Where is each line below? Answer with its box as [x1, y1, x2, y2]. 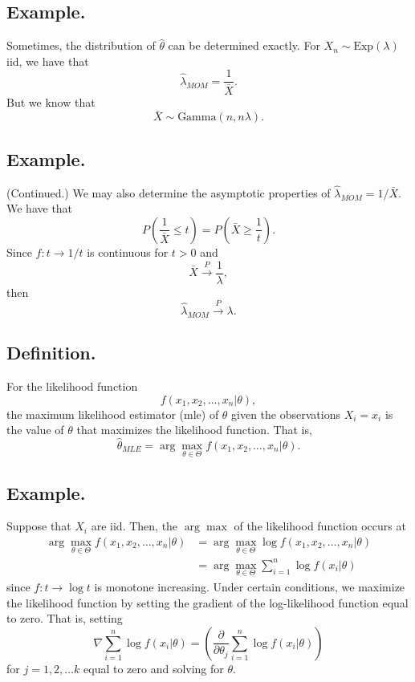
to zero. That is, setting [6, 610, 123, 627]
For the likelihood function [6, 377, 138, 394]
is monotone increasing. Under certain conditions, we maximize [94, 578, 405, 595]
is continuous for [87, 243, 169, 260]
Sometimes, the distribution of [6, 37, 156, 54]
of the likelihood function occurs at [234, 518, 406, 534]
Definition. [6, 340, 96, 365]
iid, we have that [6, 52, 89, 69]
